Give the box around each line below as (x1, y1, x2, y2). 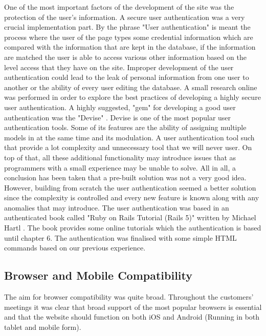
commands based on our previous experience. (4, 242, 146, 253)
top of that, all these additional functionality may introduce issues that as (4, 152, 236, 162)
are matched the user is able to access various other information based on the (4, 51, 247, 62)
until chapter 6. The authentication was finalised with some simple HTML (4, 232, 237, 243)
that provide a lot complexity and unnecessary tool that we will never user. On (4, 142, 252, 153)
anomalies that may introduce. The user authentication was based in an (4, 202, 229, 213)
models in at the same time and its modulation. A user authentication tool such (4, 132, 255, 142)
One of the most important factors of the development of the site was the (4, 2, 234, 12)
